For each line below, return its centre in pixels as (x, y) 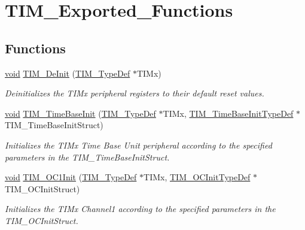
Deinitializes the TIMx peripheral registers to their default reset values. (135, 93)
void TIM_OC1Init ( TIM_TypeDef (71, 177)
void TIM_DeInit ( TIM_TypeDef (68, 73)
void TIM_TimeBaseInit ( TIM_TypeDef (80, 113)
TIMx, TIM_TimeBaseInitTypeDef (228, 113)
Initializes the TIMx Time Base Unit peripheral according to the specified (138, 145)
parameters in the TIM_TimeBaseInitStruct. (87, 157)
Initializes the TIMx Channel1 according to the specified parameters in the (140, 209)
